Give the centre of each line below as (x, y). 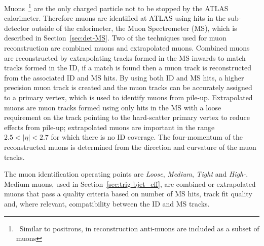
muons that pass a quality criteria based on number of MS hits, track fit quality (128, 194)
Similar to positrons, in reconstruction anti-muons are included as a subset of (139, 228)
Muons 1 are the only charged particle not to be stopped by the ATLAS (116, 7)
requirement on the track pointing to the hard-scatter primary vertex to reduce (127, 117)
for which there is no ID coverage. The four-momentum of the (147, 137)
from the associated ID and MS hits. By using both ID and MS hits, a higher (124, 77)
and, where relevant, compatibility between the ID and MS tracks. (107, 203)
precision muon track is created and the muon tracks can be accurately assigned (128, 87)
